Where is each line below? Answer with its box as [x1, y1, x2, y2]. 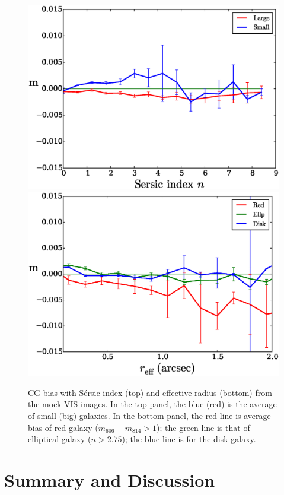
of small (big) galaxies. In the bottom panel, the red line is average [28, 410, 271, 422]
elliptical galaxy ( [28, 433, 91, 445]
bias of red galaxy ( [28, 421, 98, 433]
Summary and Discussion [4, 468, 215, 492]
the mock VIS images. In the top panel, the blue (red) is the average [28, 398, 277, 410]
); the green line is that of [157, 421, 250, 433]
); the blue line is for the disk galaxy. [122, 433, 256, 445]
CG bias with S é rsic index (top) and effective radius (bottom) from [28, 386, 272, 398]
